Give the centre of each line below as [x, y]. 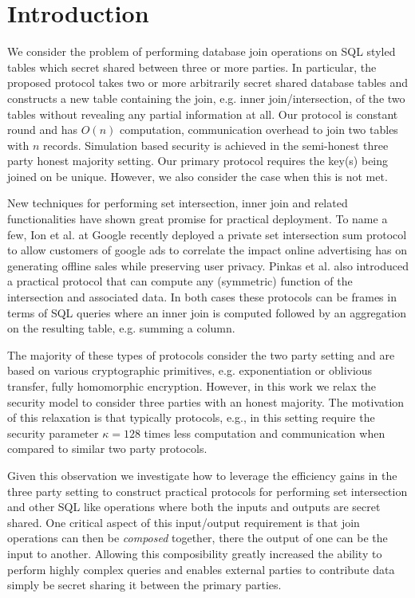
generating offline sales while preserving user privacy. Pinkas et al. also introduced [208, 265]
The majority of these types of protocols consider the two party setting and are [201, 354]
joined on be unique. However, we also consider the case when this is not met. [198, 176]
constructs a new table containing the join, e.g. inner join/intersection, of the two [206, 98]
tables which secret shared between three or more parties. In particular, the [192, 67]
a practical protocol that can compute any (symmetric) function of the [180, 281]
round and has [43, 130]
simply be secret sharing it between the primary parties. [144, 585]
